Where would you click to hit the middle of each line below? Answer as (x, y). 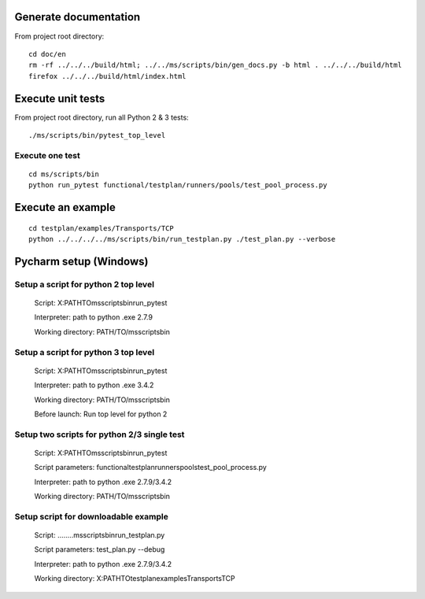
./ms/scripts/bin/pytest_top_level (97, 135)
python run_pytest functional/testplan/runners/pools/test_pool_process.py (178, 185)
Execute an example (65, 207)
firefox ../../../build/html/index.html (107, 76)
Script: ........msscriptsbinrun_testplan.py (100, 535)
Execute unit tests (60, 98)
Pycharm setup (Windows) (81, 261)
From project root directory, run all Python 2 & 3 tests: (102, 117)
